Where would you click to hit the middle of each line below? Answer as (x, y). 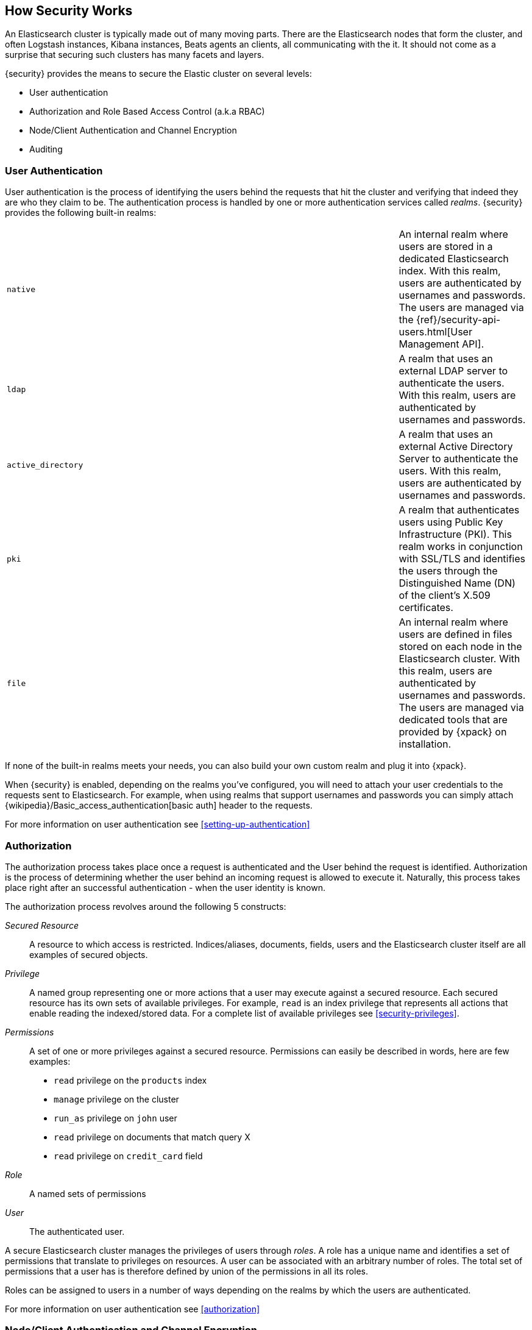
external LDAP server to (453, 371)
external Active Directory (456, 447)
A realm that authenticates (459, 510)
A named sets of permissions (88, 1193)
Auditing (46, 149)
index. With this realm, (450, 271)
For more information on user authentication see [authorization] (133, 1309)
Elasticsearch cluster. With (459, 659)
